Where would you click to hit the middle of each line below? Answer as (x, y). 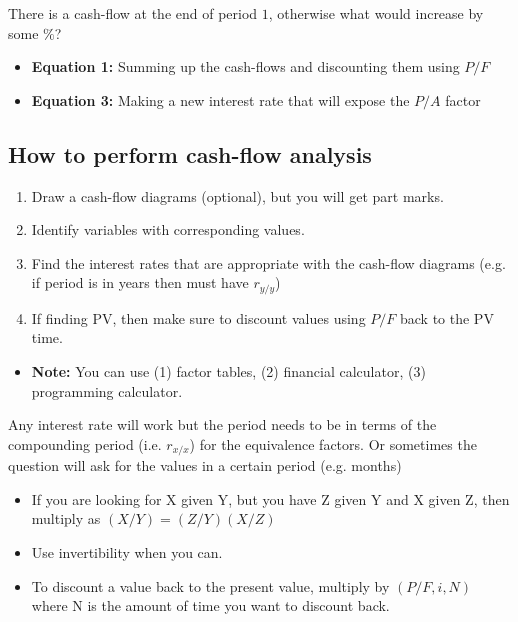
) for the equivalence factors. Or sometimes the (333, 443)
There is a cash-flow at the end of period (133, 13)
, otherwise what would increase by (376, 13)
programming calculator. (107, 390)
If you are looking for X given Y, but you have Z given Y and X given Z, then (270, 498)
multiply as (66, 518)
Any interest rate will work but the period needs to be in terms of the (222, 424)
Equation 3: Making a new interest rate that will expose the (220, 99)
